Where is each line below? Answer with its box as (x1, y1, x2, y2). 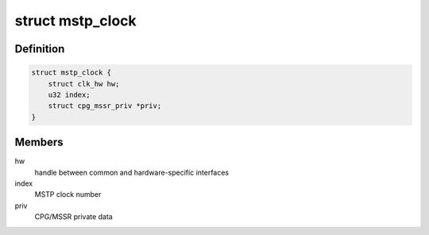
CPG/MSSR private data (34, 212, 113, 222)
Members (14, 136, 64, 149)
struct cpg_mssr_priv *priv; (48, 102, 162, 110)
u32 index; (48, 90, 91, 99)
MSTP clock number (34, 190, 102, 199)
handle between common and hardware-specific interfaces (34, 168, 230, 177)
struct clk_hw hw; (48, 79, 120, 88)
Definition (14, 42, 65, 56)
